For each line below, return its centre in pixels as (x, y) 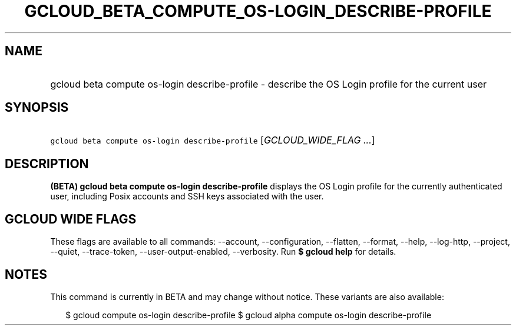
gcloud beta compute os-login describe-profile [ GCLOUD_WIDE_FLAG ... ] (213, 140)
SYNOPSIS (37, 108)
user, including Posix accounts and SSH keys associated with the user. (187, 196)
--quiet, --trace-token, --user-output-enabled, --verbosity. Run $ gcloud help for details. (223, 252)
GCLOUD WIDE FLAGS (71, 219)
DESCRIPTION (47, 164)
